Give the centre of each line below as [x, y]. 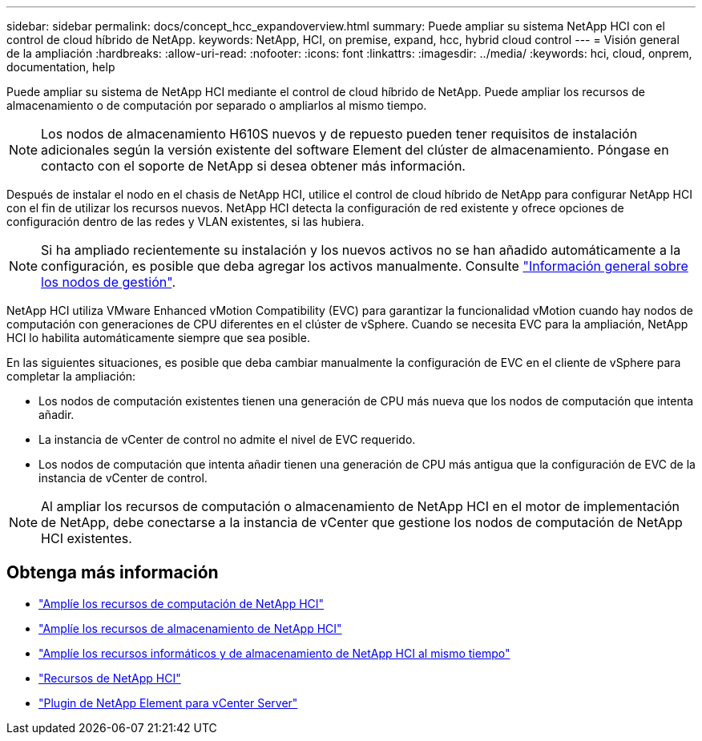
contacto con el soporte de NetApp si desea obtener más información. [253, 166]
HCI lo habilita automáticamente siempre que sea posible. [158, 338]
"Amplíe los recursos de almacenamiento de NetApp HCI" [190, 628]
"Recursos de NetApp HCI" [110, 678]
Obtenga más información [113, 573]
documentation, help [61, 67]
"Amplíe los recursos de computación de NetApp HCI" [182, 603]
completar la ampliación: [71, 376]
